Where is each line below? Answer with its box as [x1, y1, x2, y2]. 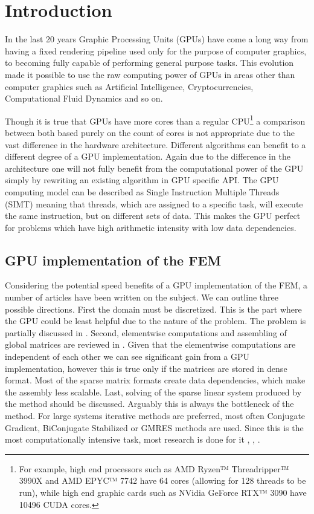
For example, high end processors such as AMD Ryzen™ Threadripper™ [19, 462, 289, 475]
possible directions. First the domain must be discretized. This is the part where [5, 302, 302, 315]
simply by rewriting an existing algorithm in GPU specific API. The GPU [5, 174, 279, 186]
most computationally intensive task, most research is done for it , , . [5, 433, 260, 446]
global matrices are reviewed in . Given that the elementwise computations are [5, 338, 296, 351]
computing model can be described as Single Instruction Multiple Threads [5, 185, 280, 198]
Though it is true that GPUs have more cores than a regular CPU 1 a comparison [5, 112, 306, 127]
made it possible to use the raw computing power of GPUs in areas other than [5, 68, 295, 80]
